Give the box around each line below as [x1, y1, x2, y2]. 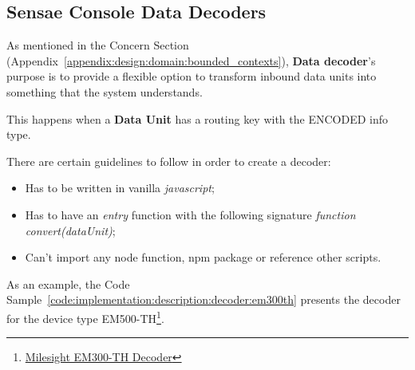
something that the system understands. [6, 83, 203, 100]
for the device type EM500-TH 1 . [6, 307, 164, 326]
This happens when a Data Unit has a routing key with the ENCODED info [6, 110, 388, 127]
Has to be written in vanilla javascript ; [25, 179, 215, 196]
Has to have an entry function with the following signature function [25, 206, 356, 222]
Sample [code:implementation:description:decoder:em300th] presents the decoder [6, 291, 401, 308]
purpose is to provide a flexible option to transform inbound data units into [6, 68, 377, 85]
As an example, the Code [6, 275, 130, 292]
